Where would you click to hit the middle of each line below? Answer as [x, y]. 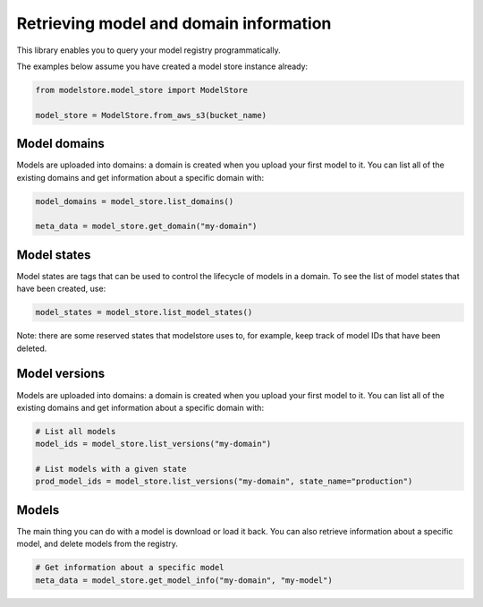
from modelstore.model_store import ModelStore [141, 90]
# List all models [76, 431]
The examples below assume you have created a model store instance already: [162, 66]
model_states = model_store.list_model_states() [144, 312]
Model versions [61, 374]
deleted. [32, 348]
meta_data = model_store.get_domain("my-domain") [146, 227]
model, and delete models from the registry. [97, 544]
